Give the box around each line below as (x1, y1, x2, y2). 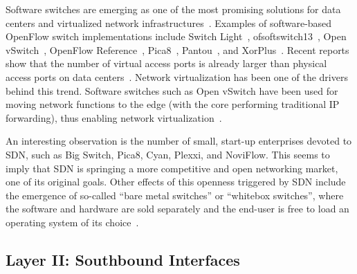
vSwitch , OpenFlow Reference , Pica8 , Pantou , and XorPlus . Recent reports (6, 42, 349, 57)
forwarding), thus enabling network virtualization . (6, 110, 222, 125)
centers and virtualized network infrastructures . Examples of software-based (6, 15, 332, 30)
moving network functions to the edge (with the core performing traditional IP (6, 97, 340, 111)
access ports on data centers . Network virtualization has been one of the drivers (6, 69, 348, 84)
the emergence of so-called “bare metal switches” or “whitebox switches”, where (6, 188, 344, 202)
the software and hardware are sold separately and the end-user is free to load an (6, 201, 349, 216)
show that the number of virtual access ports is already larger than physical (6, 56, 327, 71)
